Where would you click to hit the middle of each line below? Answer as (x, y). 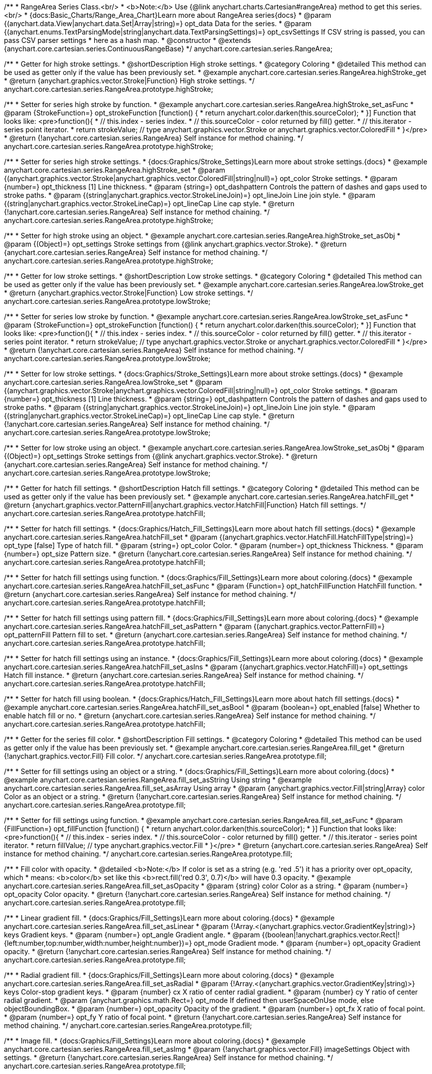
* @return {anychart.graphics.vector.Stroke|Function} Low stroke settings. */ (129, 293)
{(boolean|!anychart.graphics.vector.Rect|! (331, 935)
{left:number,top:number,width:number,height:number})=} (98, 943)
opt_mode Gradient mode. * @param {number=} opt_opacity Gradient (307, 943)
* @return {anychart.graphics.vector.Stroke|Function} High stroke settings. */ (129, 81)
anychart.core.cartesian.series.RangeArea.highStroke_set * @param (115, 170)
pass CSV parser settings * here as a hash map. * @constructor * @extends (127, 40)
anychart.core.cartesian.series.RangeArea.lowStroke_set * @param (113, 382)
